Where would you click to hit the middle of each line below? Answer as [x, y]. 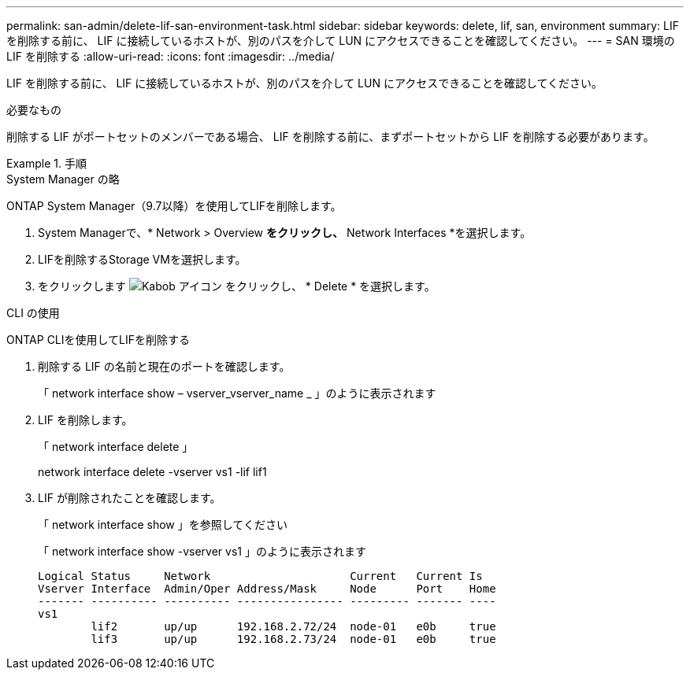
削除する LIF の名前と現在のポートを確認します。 [164, 366]
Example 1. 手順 [46, 163]
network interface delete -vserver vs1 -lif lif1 [152, 472]
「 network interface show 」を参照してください [163, 525]
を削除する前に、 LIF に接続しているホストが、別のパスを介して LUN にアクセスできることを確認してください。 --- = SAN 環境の [341, 41]
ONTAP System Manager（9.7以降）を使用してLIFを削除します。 [174, 206]
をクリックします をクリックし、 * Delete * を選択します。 [237, 286]
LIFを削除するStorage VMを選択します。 [142, 259]
